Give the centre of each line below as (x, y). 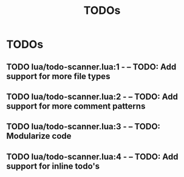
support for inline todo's (53, 166)
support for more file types (58, 76)
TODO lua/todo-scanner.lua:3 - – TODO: (83, 127)
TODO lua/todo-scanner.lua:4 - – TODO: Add (92, 157)
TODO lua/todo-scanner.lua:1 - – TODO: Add (91, 67)
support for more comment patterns (76, 106)
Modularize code (39, 136)
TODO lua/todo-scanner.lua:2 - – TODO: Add (92, 96)
